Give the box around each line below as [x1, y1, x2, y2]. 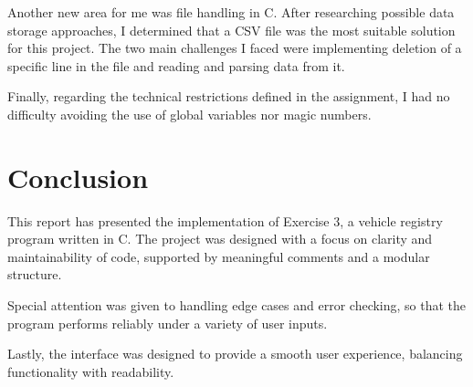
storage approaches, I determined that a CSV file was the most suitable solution [7, 20, 456, 39]
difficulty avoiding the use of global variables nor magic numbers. [7, 104, 372, 123]
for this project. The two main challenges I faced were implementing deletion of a [7, 38, 462, 58]
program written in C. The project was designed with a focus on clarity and [7, 229, 433, 248]
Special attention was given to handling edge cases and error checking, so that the [7, 296, 467, 315]
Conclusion [7, 158, 149, 195]
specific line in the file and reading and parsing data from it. [7, 56, 345, 75]
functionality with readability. [7, 361, 174, 381]
